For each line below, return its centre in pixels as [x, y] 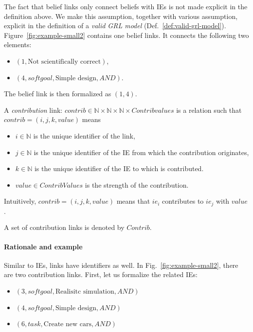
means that [133, 201]
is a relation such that [209, 110]
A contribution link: [33, 110]
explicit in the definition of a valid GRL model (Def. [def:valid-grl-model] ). [115, 26]
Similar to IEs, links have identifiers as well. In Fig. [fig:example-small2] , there [121, 265]
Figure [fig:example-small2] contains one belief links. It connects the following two [126, 35]
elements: [18, 44]
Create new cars [67, 324]
